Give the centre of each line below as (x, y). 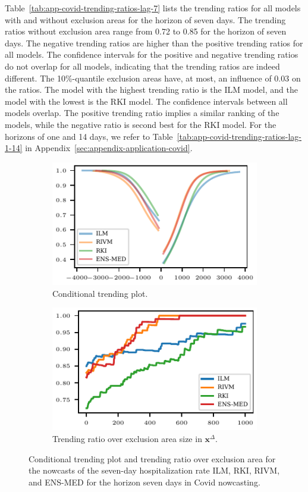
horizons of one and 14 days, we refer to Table (89, 136)
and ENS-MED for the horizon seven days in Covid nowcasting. (144, 482)
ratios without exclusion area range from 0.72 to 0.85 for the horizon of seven (146, 31)
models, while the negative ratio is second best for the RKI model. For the (141, 124)
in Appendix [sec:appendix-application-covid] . (109, 148)
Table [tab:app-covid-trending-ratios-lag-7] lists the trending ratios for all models (153, 8)
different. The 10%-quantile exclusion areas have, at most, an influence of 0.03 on (153, 78)
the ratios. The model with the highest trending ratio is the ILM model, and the (151, 90)
